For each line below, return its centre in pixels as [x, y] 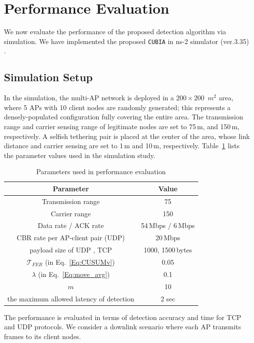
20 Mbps [168, 238]
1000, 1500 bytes [168, 250]
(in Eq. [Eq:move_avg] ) [74, 274]
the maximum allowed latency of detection [71, 298]
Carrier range [71, 213]
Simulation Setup [48, 77]
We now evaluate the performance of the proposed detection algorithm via [115, 32]
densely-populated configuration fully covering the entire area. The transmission [124, 117]
